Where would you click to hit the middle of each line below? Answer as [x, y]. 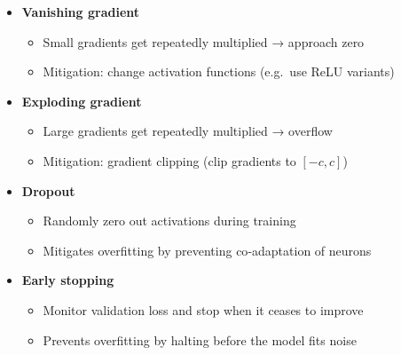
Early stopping [68, 280]
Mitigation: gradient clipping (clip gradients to [169, 160]
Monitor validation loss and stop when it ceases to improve [203, 309]
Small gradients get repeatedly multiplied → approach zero [204, 41]
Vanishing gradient [81, 12]
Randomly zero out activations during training [169, 221]
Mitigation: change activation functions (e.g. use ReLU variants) [219, 71]
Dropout [48, 190]
